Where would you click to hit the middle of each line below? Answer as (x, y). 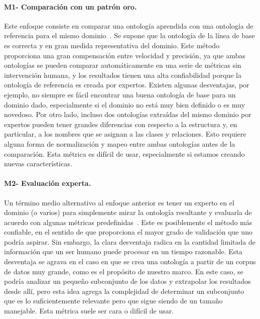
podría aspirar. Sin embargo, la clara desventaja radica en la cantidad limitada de (130, 241)
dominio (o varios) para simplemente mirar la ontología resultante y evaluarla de (128, 212)
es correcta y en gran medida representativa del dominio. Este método (112, 45)
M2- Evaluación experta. (48, 183)
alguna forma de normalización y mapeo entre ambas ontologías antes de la (120, 143)
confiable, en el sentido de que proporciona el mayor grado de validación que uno (128, 232)
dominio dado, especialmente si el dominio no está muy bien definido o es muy (125, 104)
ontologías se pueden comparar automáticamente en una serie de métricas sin (123, 65)
